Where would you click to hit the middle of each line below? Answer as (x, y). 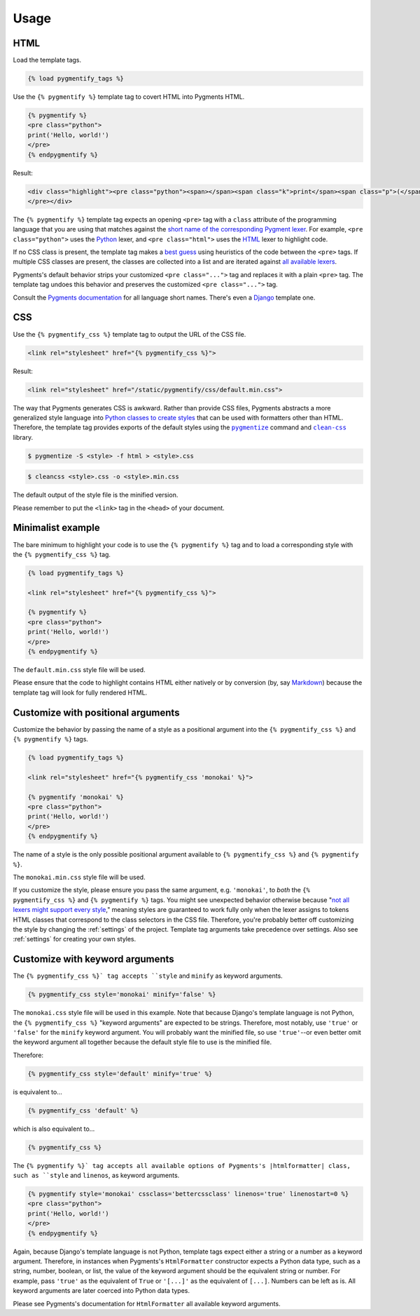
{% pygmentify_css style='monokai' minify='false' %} (122, 995)
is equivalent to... (38, 1092)
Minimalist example (57, 528)
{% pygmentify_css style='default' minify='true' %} (120, 1074)
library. (23, 437)
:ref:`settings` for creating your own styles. (75, 939)
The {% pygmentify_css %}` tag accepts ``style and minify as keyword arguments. (148, 976)
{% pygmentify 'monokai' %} (76, 797)
